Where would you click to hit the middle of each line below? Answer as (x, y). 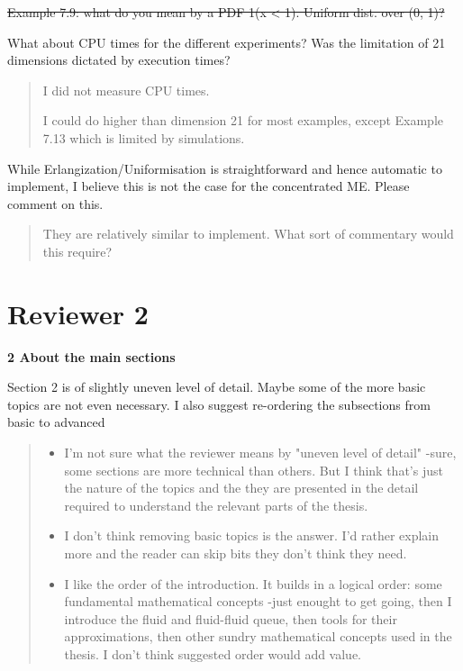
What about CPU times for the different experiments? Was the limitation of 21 (227, 42)
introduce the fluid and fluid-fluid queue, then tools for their (231, 618)
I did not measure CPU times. (126, 90)
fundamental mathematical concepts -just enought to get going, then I (258, 601)
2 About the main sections (91, 356)
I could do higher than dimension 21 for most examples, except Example (243, 120)
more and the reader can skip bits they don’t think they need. (236, 553)
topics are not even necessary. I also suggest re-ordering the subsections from (219, 404)
